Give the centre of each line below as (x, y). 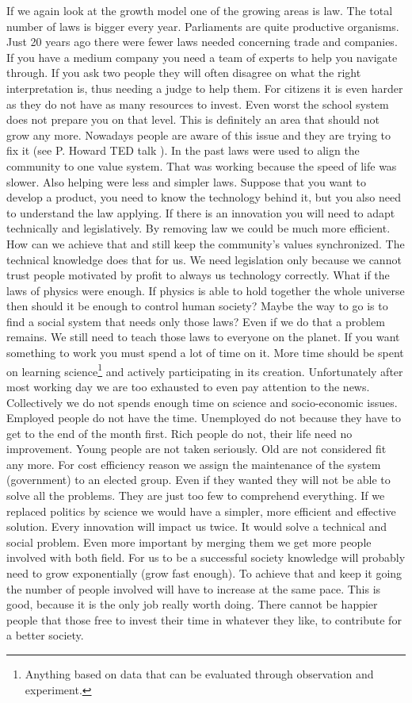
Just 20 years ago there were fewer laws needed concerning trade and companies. (202, 42)
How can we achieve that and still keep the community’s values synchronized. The (206, 243)
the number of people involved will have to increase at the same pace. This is (194, 588)
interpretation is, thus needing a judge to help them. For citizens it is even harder (205, 88)
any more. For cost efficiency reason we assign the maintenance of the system (194, 464)
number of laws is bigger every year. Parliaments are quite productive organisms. (203, 26)
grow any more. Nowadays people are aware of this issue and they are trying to (199, 134)
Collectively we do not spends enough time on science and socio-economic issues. (202, 402)
